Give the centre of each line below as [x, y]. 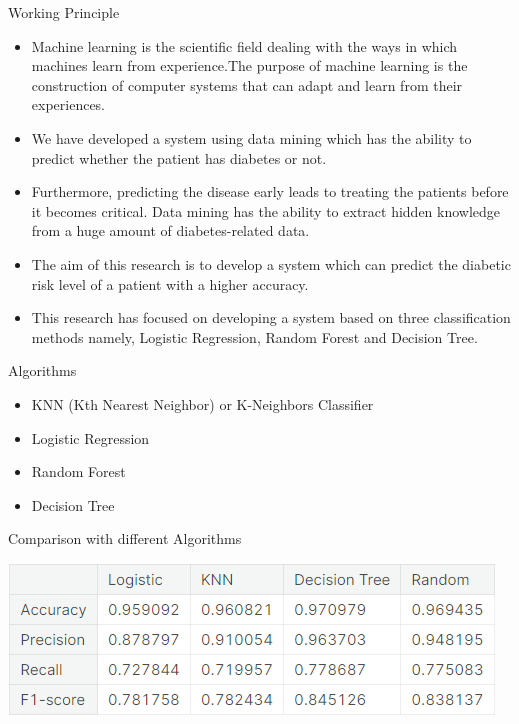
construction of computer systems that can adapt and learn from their [247, 84]
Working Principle [64, 12]
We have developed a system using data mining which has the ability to [251, 137]
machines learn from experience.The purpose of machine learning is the [249, 65]
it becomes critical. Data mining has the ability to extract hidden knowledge [266, 210]
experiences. [68, 104]
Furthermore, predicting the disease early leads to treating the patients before [270, 191]
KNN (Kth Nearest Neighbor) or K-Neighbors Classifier [202, 403]
